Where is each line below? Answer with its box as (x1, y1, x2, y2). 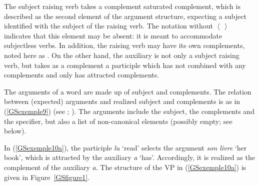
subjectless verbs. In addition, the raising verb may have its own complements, (4, 40, 245, 50)
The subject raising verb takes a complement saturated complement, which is (4, 1, 240, 11)
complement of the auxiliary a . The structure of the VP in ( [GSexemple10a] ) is (4, 161, 246, 172)
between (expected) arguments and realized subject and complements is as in (4, 96, 240, 106)
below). (4, 125, 26, 136)
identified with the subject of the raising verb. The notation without (4, 20, 213, 31)
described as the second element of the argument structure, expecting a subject (4, 10, 247, 21)
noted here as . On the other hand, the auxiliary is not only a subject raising (4, 49, 239, 60)
